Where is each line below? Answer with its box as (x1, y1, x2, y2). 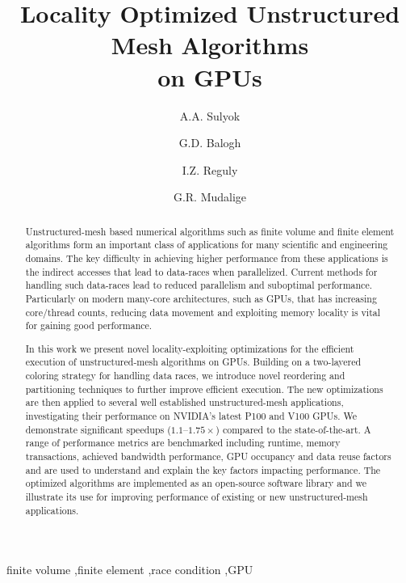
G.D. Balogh (178, 134, 241, 151)
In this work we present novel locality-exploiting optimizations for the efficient (25, 341, 354, 355)
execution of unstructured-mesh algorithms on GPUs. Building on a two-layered (25, 355, 362, 369)
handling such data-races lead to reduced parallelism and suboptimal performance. (25, 278, 372, 292)
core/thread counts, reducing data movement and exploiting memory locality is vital (25, 305, 381, 319)
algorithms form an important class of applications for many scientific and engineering (25, 238, 388, 251)
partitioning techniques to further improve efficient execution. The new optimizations (25, 382, 383, 395)
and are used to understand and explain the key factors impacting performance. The (25, 463, 381, 476)
